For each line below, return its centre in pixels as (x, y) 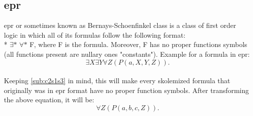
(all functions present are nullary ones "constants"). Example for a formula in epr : (127, 54)
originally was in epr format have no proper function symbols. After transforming (126, 90)
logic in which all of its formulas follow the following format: (95, 35)
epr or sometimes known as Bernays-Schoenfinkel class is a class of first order (120, 25)
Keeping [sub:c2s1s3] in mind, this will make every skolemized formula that (117, 81)
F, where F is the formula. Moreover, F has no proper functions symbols (139, 44)
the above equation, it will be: (49, 100)
